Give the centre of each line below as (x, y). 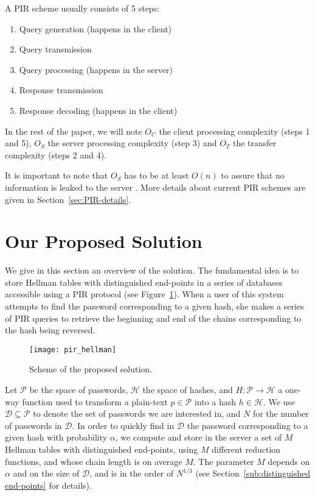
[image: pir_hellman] (73, 349)
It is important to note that (57, 175)
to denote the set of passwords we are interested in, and (137, 413)
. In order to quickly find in (123, 425)
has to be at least (157, 175)
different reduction (246, 449)
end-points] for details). (48, 485)
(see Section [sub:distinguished (253, 473)
